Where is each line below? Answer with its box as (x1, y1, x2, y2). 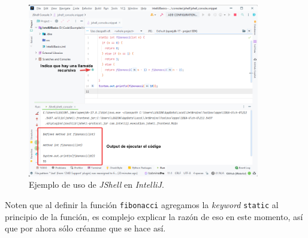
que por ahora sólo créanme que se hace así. (5, 222, 166, 234)
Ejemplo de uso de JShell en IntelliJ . (29, 178, 164, 191)
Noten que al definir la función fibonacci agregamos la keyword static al (5, 198, 279, 210)
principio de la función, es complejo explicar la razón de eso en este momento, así (5, 210, 303, 222)
